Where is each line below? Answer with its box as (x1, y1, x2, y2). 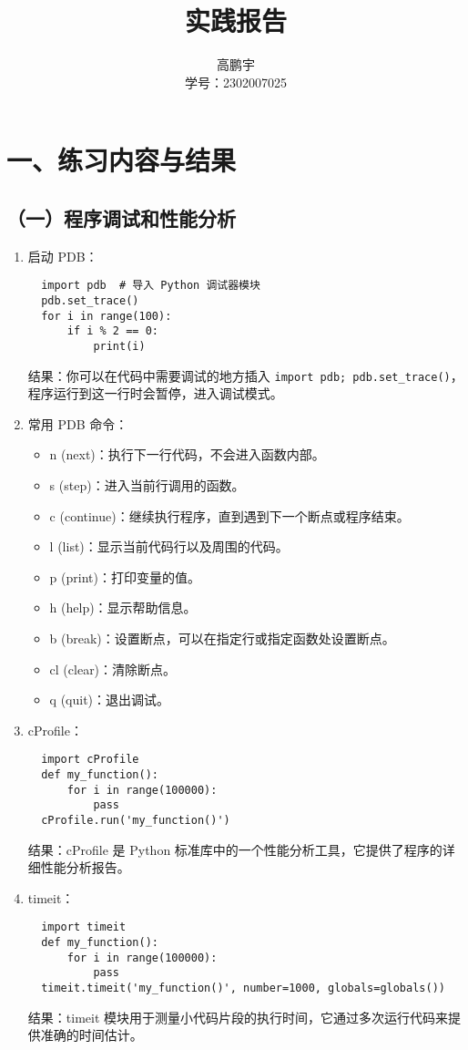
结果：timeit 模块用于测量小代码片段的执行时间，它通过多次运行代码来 (27, 1007, 449, 1026)
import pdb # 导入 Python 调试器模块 (41, 279, 260, 293)
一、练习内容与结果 (6, 141, 237, 179)
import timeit (41, 921, 127, 934)
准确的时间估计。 (40, 1025, 143, 1045)
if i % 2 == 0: (66, 324, 158, 338)
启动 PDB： (27, 246, 98, 265)
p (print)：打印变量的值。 (49, 567, 200, 586)
